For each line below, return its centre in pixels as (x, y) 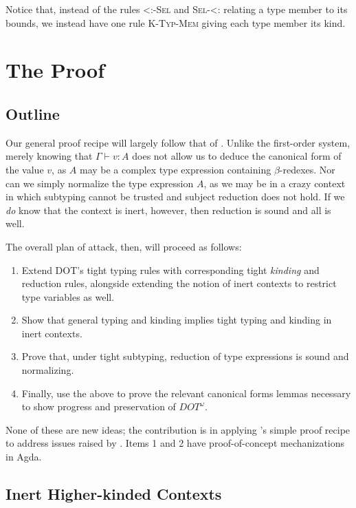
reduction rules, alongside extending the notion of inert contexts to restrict (179, 283)
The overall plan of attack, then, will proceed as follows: (124, 246)
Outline (33, 113)
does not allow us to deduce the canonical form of (237, 156)
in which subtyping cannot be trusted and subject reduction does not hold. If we (175, 197)
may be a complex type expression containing (175, 169)
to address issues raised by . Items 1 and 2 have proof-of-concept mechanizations (175, 443)
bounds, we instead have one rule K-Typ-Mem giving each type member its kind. (176, 22)
